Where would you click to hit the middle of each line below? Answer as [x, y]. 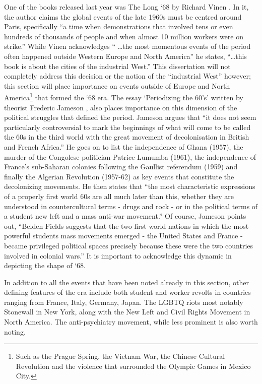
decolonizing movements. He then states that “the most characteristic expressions [130, 186]
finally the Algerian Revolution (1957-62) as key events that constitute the [119, 176]
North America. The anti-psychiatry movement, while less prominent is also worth [131, 322]
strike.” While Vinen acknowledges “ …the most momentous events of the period [127, 46]
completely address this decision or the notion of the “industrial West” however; [127, 76]
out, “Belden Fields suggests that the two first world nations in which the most [126, 226]
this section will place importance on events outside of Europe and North [117, 85]
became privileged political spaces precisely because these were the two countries [129, 245]
